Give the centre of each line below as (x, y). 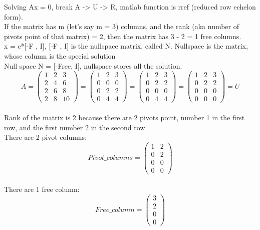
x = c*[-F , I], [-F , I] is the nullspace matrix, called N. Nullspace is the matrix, (126, 46)
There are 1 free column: (42, 189)
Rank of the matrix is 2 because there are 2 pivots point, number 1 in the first (124, 117)
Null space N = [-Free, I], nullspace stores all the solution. (93, 65)
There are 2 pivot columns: (46, 137)
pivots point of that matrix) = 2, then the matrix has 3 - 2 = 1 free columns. (123, 36)
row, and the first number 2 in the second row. (76, 127)
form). (14, 16)
